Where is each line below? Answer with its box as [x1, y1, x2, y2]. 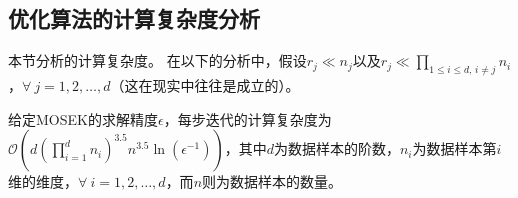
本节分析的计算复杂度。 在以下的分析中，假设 [8, 50, 307, 71]
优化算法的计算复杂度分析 [8, 3, 260, 34]
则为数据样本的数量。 [202, 171, 343, 192]
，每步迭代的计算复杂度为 [163, 108, 332, 129]
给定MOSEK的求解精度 [8, 108, 158, 129]
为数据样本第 [412, 138, 497, 159]
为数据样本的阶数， [273, 138, 400, 159]
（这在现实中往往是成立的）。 [110, 75, 300, 95]
